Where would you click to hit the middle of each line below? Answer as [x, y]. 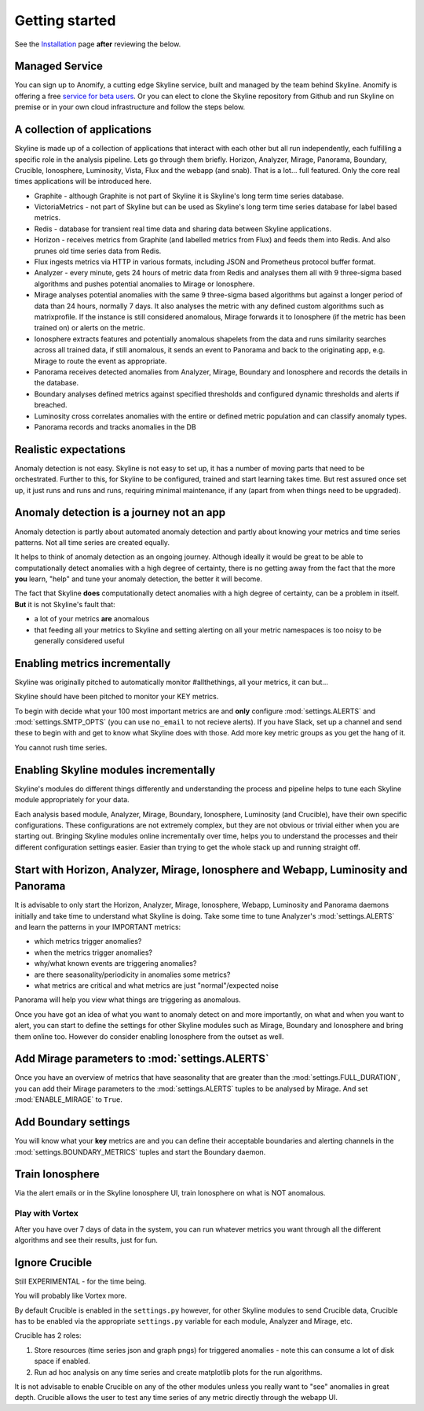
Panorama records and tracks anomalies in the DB [115, 427]
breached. [51, 405]
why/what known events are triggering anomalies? [115, 963]
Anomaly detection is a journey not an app [120, 512]
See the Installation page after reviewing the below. [98, 44]
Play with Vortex [46, 1214]
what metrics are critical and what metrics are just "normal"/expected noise [156, 985]
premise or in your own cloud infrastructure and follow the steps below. [130, 107]
